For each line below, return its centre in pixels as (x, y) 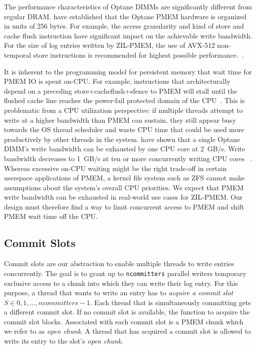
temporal (18, 54)
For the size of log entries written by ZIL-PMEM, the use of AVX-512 (110, 45)
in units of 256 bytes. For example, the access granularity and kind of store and (124, 26)
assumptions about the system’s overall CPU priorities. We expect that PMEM (124, 187)
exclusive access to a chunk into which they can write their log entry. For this (121, 283)
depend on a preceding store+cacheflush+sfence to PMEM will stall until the (121, 90)
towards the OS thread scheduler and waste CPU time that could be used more (124, 129)
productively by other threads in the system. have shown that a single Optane (122, 139)
